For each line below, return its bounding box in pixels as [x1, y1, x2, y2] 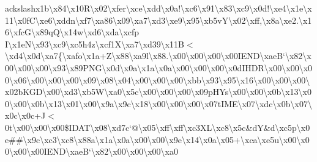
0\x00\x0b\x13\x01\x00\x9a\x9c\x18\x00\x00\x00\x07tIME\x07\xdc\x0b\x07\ [5, 97, 312, 110]
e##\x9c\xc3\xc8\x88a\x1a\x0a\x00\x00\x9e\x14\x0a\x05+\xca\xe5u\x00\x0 [5, 133, 310, 146]
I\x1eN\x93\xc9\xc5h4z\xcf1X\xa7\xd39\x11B [5, 37, 185, 50]
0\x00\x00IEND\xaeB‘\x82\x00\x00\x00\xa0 [5, 145, 178, 158]
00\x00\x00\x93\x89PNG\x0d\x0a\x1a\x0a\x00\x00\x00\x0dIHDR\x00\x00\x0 [5, 61, 313, 74]
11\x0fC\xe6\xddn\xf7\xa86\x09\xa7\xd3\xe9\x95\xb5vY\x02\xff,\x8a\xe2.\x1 [5, 13, 312, 26]
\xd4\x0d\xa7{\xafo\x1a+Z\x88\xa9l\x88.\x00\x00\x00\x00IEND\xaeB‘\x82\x [5, 49, 311, 62]
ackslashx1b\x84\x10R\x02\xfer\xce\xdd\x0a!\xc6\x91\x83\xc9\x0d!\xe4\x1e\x [5, 2, 312, 14]
